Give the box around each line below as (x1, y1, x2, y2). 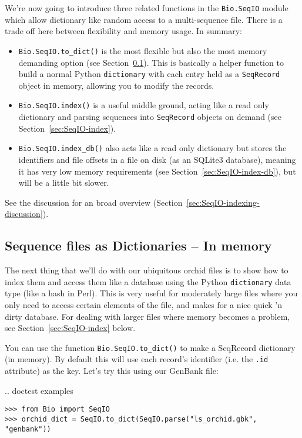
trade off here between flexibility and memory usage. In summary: (5, 25, 242, 37)
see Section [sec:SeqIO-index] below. (5, 322, 136, 334)
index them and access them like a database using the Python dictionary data (5, 275, 291, 287)
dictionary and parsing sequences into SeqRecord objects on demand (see (18, 111, 281, 122)
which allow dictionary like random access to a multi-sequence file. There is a (5, 13, 283, 25)
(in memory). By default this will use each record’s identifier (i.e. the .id (5, 353, 269, 365)
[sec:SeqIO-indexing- (186, 196, 260, 208)
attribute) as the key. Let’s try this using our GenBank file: (5, 365, 219, 377)
